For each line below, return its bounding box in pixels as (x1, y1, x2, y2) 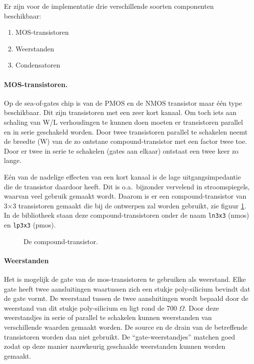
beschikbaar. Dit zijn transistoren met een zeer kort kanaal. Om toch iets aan (4, 107, 237, 117)
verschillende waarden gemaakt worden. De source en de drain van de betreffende (4, 321, 248, 332)
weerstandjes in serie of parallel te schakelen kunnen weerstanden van (4, 312, 212, 322)
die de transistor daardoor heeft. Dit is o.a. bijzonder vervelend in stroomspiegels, (4, 181, 250, 191)
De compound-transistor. (23, 236, 98, 246)
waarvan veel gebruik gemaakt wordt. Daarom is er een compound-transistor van (4, 191, 247, 201)
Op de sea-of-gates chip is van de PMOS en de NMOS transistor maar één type (4, 97, 242, 108)
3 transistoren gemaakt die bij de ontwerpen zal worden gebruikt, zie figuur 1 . (12, 200, 247, 210)
